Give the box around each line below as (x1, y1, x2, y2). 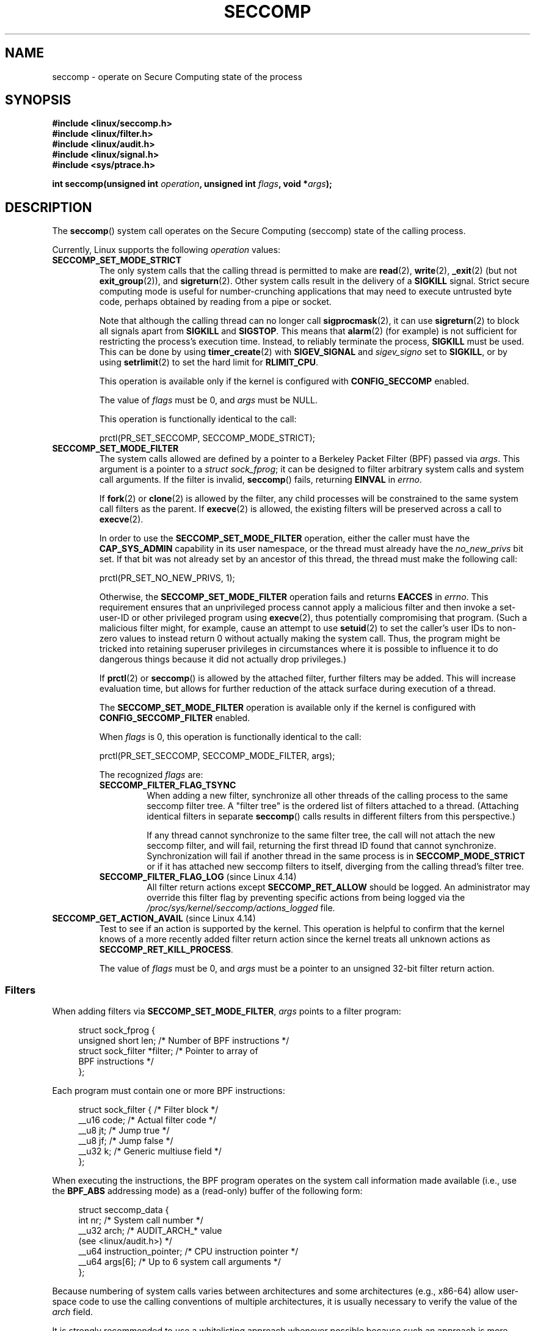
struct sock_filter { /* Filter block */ (78, 1104, 219, 1115)
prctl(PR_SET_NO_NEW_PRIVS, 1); (99, 573, 235, 584)
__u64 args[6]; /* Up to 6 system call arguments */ (78, 1256, 281, 1267)
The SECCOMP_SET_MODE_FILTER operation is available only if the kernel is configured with (99, 702, 476, 713)
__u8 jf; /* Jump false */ (78, 1135, 173, 1146)
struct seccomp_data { (78, 1204, 169, 1215)
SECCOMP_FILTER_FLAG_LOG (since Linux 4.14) (99, 871, 297, 882)
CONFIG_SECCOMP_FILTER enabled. (99, 713, 250, 724)
